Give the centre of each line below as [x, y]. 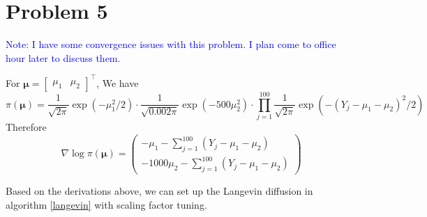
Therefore [26, 126]
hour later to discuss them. [63, 57]
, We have [118, 82]
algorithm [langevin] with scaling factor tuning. [106, 204]
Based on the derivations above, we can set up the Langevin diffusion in [159, 191]
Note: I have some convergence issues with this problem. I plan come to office [171, 44]
